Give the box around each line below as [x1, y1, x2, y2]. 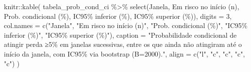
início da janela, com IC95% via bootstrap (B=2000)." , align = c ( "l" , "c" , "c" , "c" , [4, 48, 245, 58]
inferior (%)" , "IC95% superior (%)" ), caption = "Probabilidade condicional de [4, 29, 237, 40]
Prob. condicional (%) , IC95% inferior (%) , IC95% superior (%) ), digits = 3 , [4, 11, 232, 21]
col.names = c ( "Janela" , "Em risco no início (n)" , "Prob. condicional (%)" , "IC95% [4, 20, 248, 30]
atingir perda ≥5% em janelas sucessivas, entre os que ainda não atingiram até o [4, 39, 242, 49]
